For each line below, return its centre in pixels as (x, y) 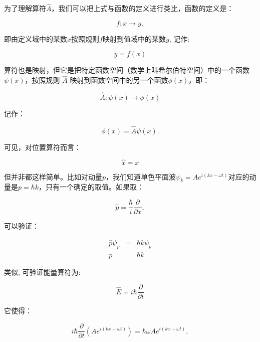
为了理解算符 (25, 8)
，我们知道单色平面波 (141, 176)
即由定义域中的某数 (36, 38)
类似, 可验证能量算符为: (42, 272)
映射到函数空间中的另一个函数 (119, 80)
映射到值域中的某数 (134, 38)
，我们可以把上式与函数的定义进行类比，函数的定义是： (143, 8)
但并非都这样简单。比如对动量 (53, 176)
